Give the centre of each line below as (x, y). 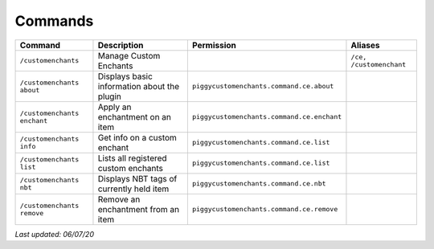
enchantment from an (139, 209)
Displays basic (125, 76)
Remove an (119, 199)
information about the (139, 86)
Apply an (115, 107)
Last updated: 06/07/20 (54, 234)
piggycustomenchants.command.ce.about (263, 86)
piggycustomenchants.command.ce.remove (265, 209)
